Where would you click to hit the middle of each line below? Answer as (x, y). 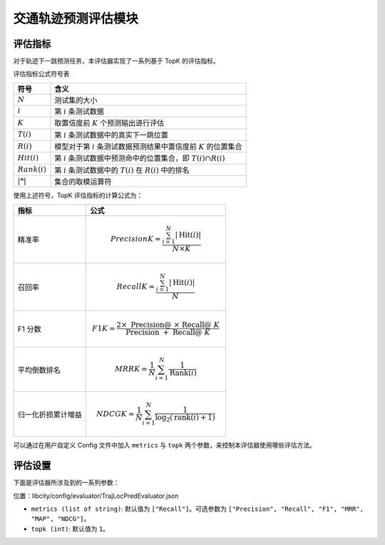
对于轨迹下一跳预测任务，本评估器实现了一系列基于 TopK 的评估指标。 (117, 61)
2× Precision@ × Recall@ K (168, 325)
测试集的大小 (76, 100)
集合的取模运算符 (83, 182)
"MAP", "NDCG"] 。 (61, 519)
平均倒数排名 (39, 370)
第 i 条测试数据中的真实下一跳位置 (112, 135)
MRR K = (131, 369)
